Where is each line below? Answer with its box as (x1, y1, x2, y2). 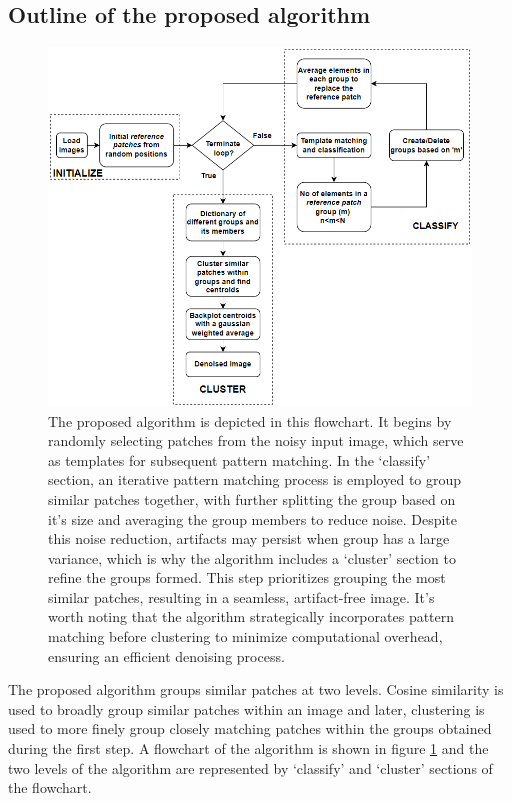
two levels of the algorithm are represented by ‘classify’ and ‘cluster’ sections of (8, 757, 493, 778)
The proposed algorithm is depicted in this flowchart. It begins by (48, 410, 452, 431)
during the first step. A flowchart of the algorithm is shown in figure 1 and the (8, 738, 489, 759)
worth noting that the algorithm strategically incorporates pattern (48, 606, 455, 627)
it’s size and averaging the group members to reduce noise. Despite (48, 508, 458, 529)
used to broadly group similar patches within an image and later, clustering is (8, 698, 485, 719)
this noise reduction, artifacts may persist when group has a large (48, 528, 450, 549)
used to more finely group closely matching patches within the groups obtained (8, 718, 492, 739)
